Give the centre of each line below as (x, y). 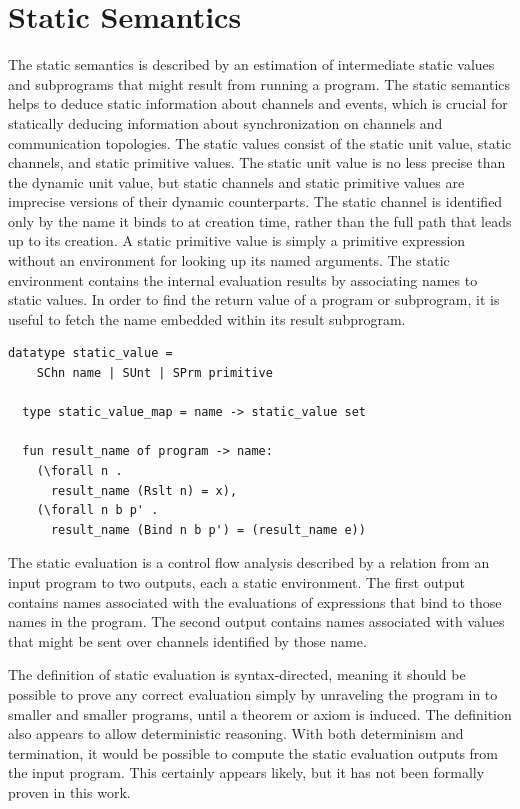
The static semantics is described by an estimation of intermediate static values (251, 64)
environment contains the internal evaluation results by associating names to (243, 279)
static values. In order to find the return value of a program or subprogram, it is (254, 299)
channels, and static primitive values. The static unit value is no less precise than (257, 162)
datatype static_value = (90, 353)
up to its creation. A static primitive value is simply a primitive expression (237, 240)
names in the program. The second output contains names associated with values (256, 621)
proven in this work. (69, 791)
